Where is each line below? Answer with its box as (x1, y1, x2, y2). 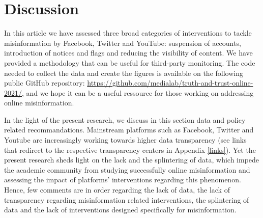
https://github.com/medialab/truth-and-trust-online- (87, 77, 253, 88)
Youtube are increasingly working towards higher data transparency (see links (4, 134, 247, 145)
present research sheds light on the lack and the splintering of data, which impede (4, 154, 259, 165)
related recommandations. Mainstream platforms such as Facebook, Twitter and (4, 124, 254, 135)
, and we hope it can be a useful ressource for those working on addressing (22, 87, 254, 98)
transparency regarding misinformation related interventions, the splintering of (4, 194, 249, 205)
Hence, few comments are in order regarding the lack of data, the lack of (4, 184, 230, 195)
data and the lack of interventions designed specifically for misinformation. (4, 204, 237, 215)
